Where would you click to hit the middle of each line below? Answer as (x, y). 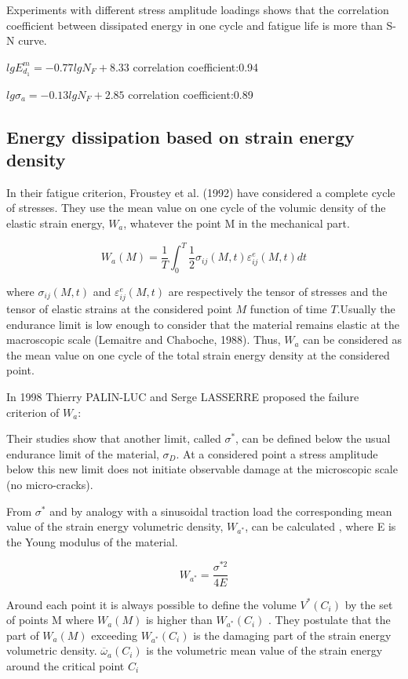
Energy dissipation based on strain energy (180, 136)
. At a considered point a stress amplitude (277, 453)
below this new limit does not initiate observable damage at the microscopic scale (202, 469)
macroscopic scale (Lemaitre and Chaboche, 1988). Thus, (144, 339)
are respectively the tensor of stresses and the (278, 291)
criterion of (33, 412)
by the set (369, 604)
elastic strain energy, (56, 223)
